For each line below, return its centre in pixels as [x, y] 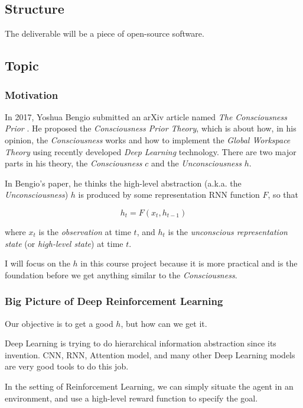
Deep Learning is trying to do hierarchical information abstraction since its [141, 343]
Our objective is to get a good [59, 323]
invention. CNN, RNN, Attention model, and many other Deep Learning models [150, 354]
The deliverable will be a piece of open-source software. [105, 33]
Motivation [32, 94]
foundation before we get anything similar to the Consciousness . [121, 274]
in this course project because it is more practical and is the [189, 263]
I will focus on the [38, 263]
